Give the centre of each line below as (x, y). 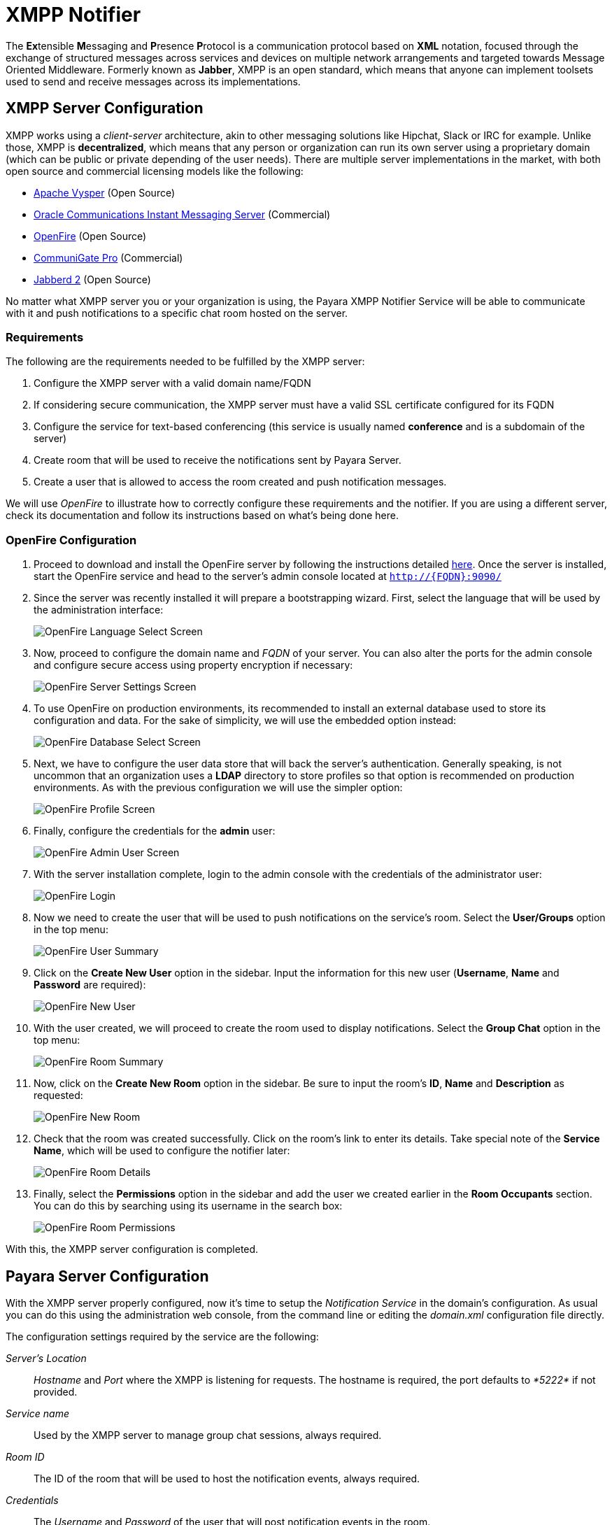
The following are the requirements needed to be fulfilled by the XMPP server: (185, 362)
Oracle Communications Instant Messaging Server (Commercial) (182, 214)
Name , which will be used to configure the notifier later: (162, 1151)
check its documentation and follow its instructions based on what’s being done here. (202, 516)
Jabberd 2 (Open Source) (92, 279)
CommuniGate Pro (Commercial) (108, 257)
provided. (56, 1391)
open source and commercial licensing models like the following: (155, 171)
